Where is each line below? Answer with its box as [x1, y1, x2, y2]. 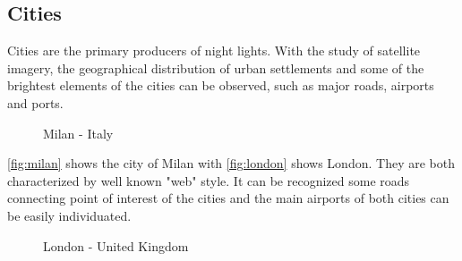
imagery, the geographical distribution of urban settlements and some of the [7, 58, 424, 77]
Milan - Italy [43, 123, 114, 142]
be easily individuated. [7, 206, 132, 224]
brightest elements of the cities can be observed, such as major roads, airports [7, 76, 434, 95]
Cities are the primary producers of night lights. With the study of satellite [7, 41, 421, 60]
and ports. [7, 93, 64, 112]
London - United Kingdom [43, 236, 189, 255]
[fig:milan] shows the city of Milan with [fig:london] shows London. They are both [7, 154, 455, 173]
